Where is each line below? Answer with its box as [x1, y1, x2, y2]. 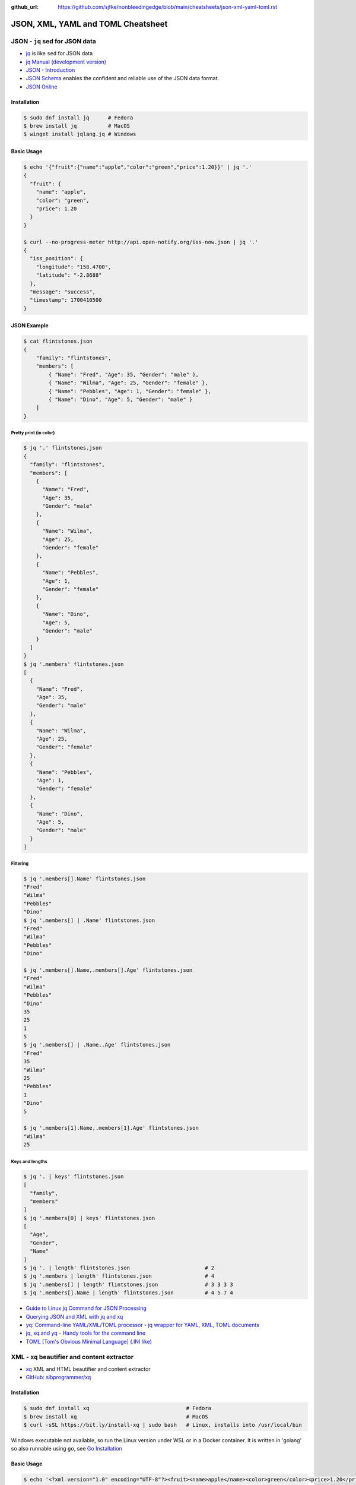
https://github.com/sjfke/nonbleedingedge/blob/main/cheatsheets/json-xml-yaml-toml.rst [58, 4, 278, 10]
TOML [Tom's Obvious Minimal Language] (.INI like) [26, 1338, 152, 1345]
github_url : [11, 4, 39, 10]
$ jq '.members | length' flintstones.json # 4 [23, 1273, 215, 1279]
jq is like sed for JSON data [26, 50, 93, 57]
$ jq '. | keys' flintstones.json [23, 1173, 124, 1180]
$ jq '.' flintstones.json [23, 444, 102, 451]
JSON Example [11, 322, 49, 329]
